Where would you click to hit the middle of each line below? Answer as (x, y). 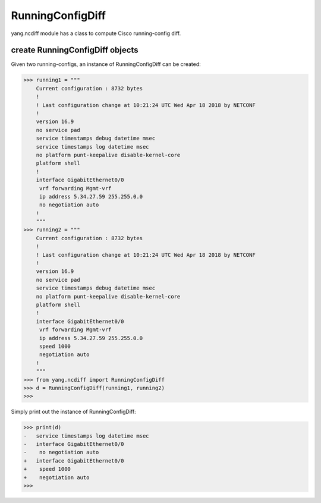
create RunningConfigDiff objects (75, 50)
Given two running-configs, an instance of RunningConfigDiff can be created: (106, 64)
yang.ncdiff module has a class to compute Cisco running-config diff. (96, 33)
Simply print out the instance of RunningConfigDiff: (73, 412)
